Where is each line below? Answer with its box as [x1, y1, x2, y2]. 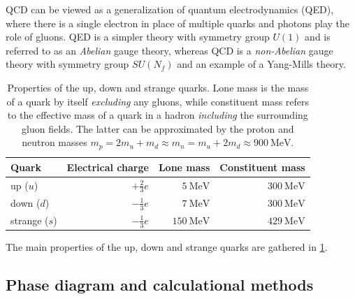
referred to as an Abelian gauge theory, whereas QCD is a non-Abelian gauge [6, 43, 333, 57]
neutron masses [22, 135, 87, 149]
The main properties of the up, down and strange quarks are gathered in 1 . [6, 240, 328, 254]
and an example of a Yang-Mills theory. [177, 57, 346, 71]
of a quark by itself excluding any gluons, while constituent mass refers [6, 94, 310, 108]
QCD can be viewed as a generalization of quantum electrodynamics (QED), [6, 2, 334, 16]
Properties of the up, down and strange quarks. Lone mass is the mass [7, 80, 309, 94]
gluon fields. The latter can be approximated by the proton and [22, 121, 294, 136]
